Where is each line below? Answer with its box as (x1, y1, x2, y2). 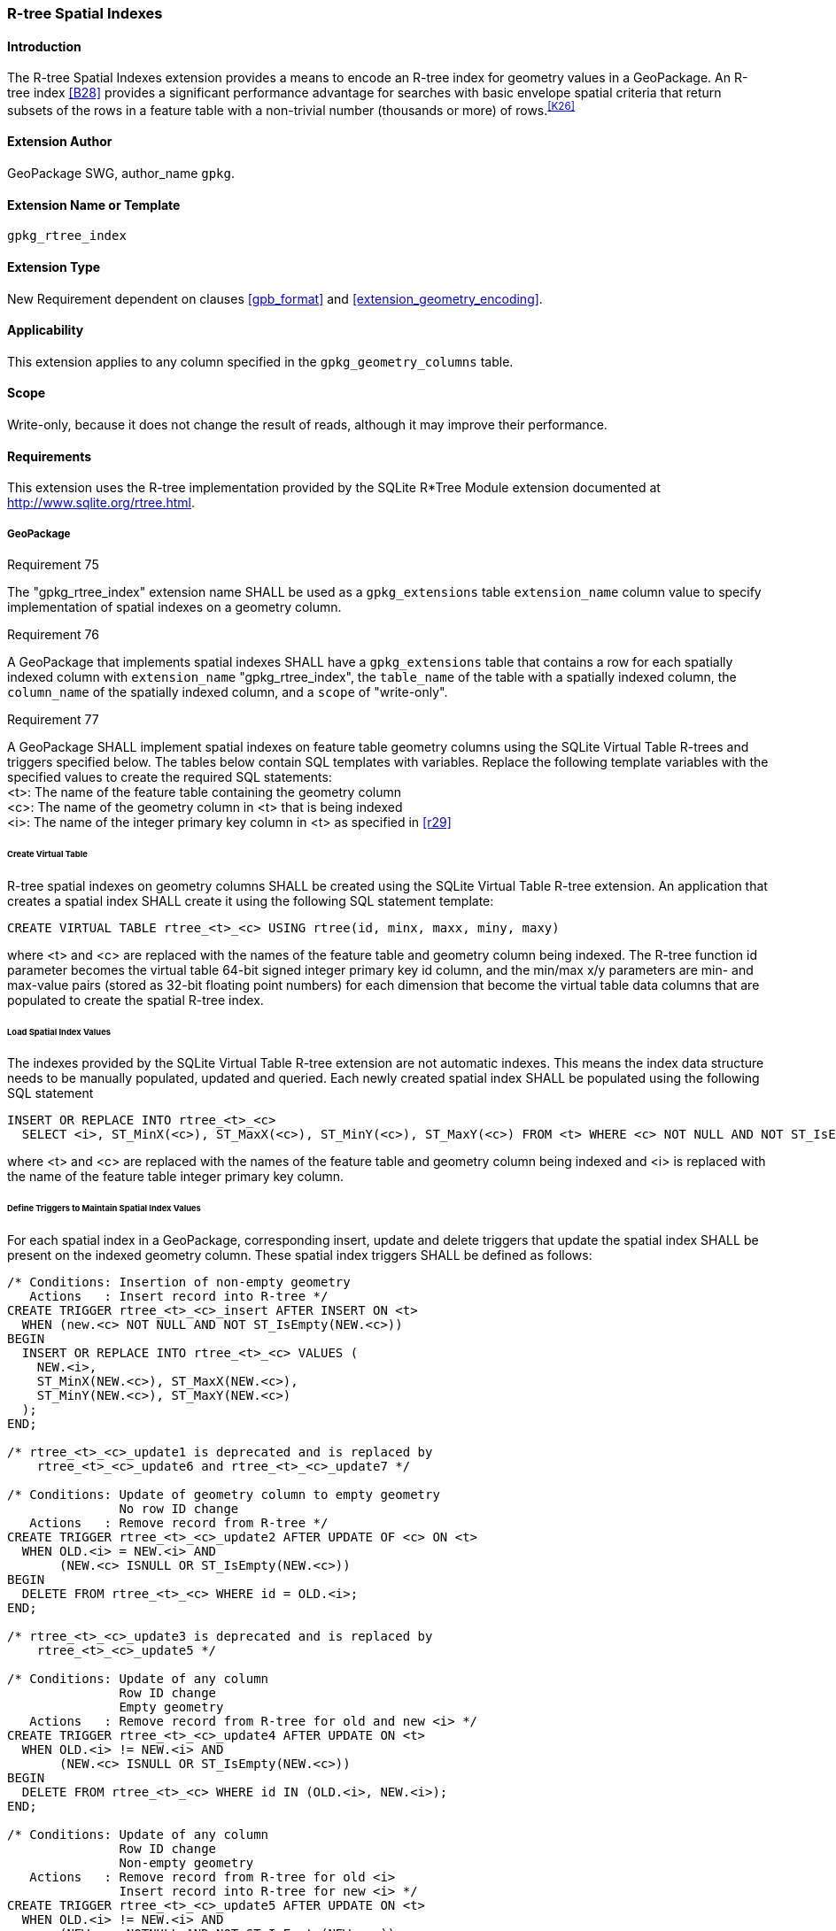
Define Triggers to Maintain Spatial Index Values (7, 1203, 201, 1214)
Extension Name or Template (7, 197, 181, 212)
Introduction (7, 38, 81, 54)
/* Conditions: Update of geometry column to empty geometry (7, 1487, 440, 1502)
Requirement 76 (7, 626, 100, 642)
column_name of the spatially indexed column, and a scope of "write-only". (7, 684, 448, 699)
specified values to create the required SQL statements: (7, 769, 332, 784)
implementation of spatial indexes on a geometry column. (7, 599, 342, 614)
